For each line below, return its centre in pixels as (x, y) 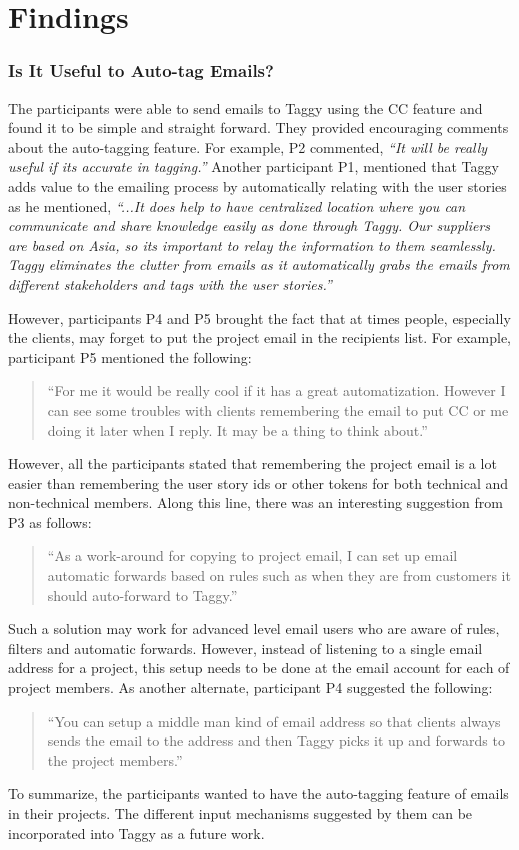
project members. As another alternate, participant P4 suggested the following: (250, 687)
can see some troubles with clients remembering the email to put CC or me (278, 409)
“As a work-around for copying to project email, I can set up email (252, 555)
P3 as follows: (50, 521)
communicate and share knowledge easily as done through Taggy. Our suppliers (249, 225)
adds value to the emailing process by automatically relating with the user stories (257, 185)
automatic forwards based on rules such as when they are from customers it (279, 575)
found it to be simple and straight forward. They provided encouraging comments (258, 127)
